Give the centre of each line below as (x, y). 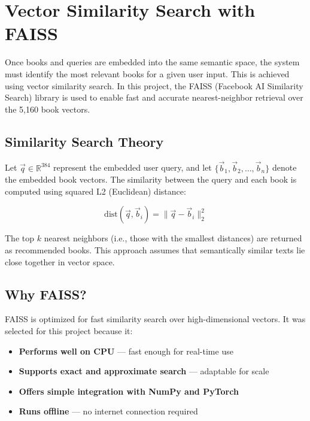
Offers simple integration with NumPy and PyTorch (129, 391)
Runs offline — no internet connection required (108, 411)
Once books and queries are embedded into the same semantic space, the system (152, 62)
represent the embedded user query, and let (133, 167)
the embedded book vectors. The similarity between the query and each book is (151, 179)
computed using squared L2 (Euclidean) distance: (95, 191)
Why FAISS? (46, 294)
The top (19, 238)
